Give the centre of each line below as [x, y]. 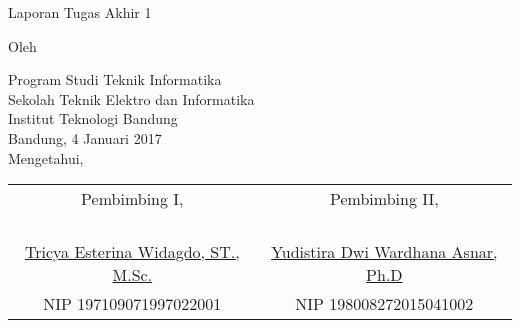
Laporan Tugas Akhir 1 [80, 12]
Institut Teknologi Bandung [93, 118]
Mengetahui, [46, 157]
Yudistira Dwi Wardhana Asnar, [384, 252]
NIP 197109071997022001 [132, 304]
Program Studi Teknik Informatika [115, 79]
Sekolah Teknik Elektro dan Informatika [131, 98]
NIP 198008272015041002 [384, 304]
